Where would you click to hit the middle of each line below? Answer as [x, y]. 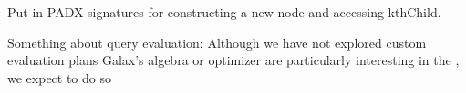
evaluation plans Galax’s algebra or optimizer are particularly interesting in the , [233, 60]
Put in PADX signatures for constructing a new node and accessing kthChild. [224, 12]
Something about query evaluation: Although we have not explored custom [217, 42]
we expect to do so [59, 77]
